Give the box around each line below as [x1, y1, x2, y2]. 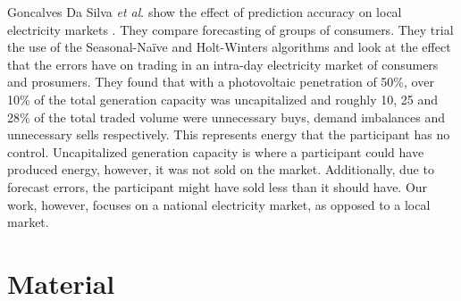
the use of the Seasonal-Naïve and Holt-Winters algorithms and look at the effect [7, 38, 451, 56]
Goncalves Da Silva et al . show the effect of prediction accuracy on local [7, 3, 402, 21]
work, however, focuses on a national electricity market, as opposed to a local [7, 195, 431, 213]
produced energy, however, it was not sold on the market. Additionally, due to [7, 160, 434, 179]
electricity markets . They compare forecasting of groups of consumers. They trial [7, 20, 454, 38]
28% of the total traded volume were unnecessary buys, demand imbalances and [7, 107, 446, 126]
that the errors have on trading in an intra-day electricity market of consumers [7, 54, 439, 73]
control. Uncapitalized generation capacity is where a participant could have [7, 142, 424, 161]
